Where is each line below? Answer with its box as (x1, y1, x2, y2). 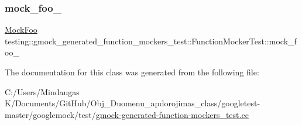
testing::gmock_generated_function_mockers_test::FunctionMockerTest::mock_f (5, 34, 297, 47)
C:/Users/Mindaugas (5, 85, 80, 98)
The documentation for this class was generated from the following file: (5, 66, 259, 78)
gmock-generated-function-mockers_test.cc (95, 108, 249, 120)
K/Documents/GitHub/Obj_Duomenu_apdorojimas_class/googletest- (5, 97, 260, 109)
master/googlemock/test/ (5, 108, 96, 120)
